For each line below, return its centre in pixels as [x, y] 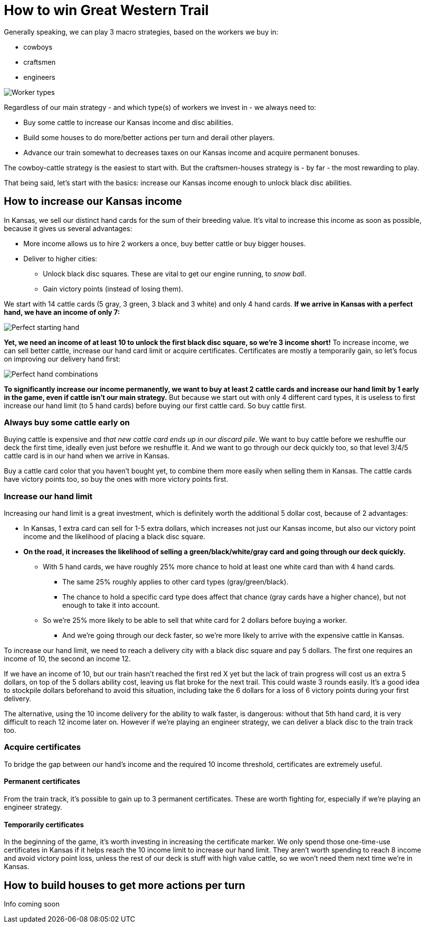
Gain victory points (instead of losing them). [113, 289]
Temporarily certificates [44, 824]
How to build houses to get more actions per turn [125, 885]
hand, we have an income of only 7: [62, 312]
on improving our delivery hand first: [62, 359]
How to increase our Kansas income [93, 201]
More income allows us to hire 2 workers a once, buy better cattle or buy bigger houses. [165, 243]
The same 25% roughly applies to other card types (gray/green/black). [175, 582]
